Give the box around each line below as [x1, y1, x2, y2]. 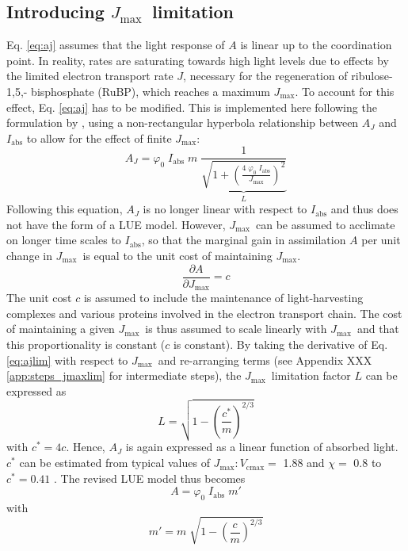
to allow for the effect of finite [26, 129, 172, 146]
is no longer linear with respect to [143, 201, 307, 217]
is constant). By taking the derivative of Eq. [173, 335, 388, 352]
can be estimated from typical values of [19, 454, 210, 471]
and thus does [330, 201, 398, 217]
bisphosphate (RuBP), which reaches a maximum [31, 82, 270, 99]
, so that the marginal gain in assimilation [141, 231, 346, 248]
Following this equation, [6, 201, 123, 217]
